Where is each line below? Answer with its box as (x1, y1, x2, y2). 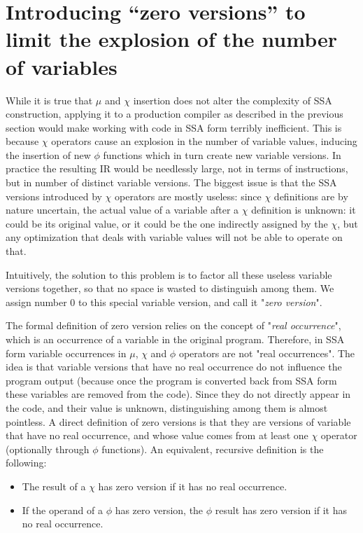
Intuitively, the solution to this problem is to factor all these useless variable (6, 267, 332, 282)
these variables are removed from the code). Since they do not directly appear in (6, 387, 351, 401)
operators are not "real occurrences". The (178, 345, 355, 360)
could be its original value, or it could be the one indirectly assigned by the (6, 216, 328, 230)
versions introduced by (6, 188, 102, 203)
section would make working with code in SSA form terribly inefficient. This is (6, 120, 342, 134)
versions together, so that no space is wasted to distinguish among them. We (6, 281, 334, 296)
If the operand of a (22, 502, 103, 517)
